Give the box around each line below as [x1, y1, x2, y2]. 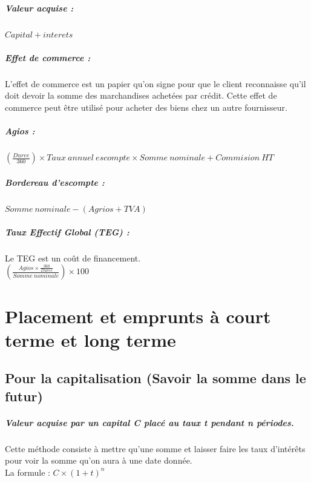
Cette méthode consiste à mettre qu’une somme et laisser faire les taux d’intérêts [5, 442, 306, 455]
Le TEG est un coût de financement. [5, 251, 141, 264]
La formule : [5, 465, 50, 478]
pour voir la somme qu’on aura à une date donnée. [5, 454, 192, 467]
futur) [5, 386, 43, 405]
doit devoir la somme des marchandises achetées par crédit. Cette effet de [5, 89, 277, 102]
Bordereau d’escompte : [5, 176, 105, 188]
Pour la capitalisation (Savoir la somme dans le [5, 369, 306, 387]
